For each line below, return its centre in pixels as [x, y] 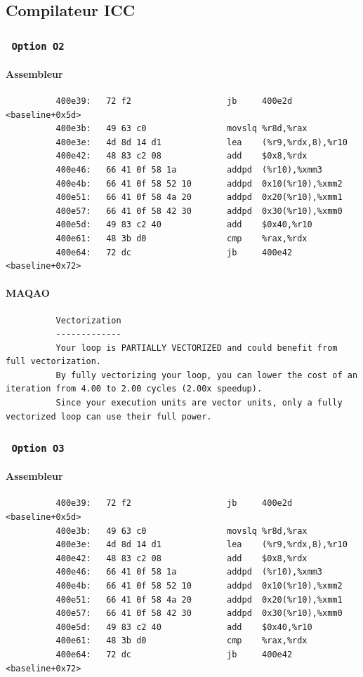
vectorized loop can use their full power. [109, 416]
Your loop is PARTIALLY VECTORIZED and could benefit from [197, 348]
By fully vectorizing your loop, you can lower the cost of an [207, 375]
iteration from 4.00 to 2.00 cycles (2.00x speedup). [134, 389]
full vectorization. [54, 362]
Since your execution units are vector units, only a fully [199, 403]
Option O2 [38, 46]
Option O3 [38, 449]
